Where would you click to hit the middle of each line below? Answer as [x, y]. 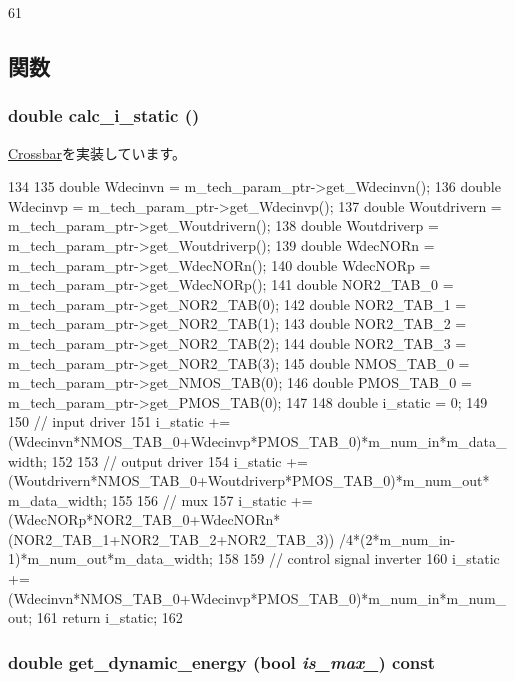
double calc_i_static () [104, 115]
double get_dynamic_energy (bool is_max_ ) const [222, 661]
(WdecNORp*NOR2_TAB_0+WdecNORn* [144, 519]
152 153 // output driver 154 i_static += [180, 460]
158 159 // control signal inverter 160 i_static [358, 558]
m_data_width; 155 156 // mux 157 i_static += [160, 499]
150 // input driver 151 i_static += [119, 421]
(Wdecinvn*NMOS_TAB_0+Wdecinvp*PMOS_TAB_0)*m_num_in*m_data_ [257, 440]
